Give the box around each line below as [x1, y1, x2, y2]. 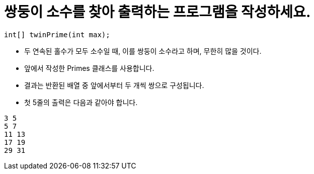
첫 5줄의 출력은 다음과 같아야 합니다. [24, 98, 138, 107]
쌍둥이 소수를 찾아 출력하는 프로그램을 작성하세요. [4, 4, 311, 21]
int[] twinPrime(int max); [4, 30, 110, 39]
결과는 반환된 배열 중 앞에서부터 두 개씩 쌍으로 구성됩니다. [24, 80, 204, 90]
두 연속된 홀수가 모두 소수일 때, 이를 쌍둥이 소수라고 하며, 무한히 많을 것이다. [24, 46, 262, 55]
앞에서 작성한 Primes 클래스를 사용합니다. [24, 63, 154, 72]
